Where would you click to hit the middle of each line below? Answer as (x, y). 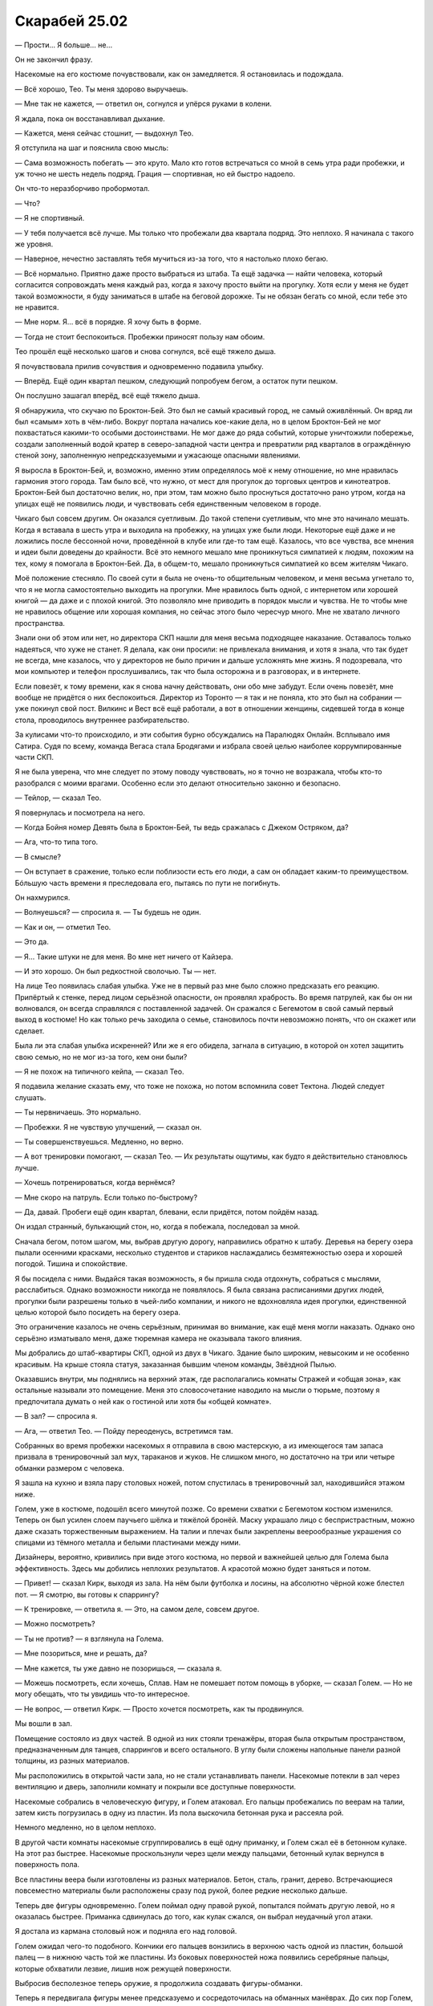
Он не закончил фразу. (54, 59)
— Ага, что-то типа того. (57, 842)
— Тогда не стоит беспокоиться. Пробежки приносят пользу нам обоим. (140, 336)
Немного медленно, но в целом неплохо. (85, 1827)
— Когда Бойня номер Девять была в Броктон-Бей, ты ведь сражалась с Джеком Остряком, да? (182, 827)
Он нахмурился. (42, 897)
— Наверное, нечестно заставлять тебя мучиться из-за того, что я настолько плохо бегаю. (172, 259)
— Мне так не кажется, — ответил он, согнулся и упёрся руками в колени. (143, 104)
